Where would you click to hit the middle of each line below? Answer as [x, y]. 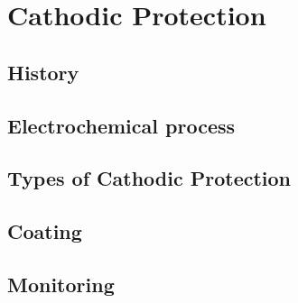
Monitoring [61, 284]
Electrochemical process [121, 125]
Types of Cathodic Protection [149, 178]
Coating [45, 231]
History [43, 72]
